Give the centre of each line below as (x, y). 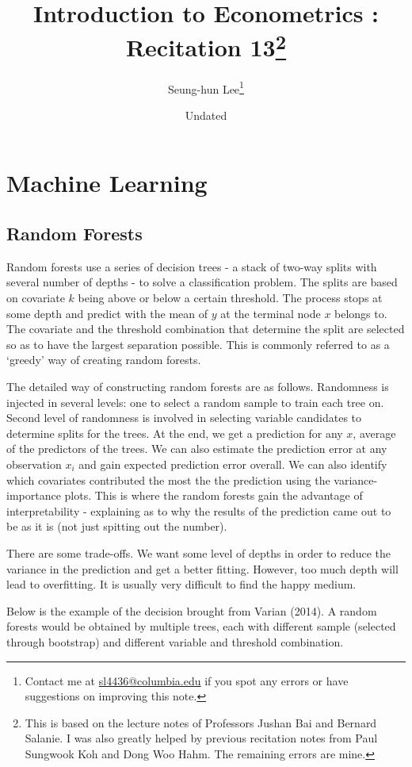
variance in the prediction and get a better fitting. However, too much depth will (202, 568)
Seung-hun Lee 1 (206, 87)
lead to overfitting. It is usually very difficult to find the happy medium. (181, 584)
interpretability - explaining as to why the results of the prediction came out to (199, 510)
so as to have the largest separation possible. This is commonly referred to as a (198, 344)
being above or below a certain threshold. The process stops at (230, 298)
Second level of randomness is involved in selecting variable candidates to (184, 418)
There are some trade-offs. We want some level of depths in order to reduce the (199, 552)
